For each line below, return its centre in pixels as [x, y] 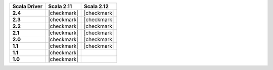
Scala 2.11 [60, 6]
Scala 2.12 [96, 6]
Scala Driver [28, 6]
